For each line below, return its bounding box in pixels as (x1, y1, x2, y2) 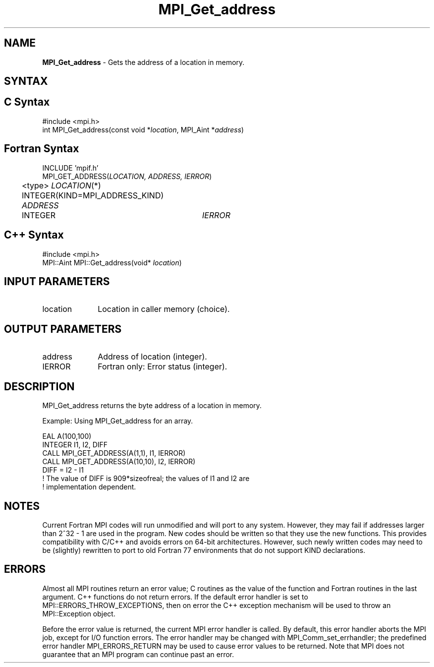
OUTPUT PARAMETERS (4, 322, 122, 335)
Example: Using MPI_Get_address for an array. (42, 417, 193, 425)
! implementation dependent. (42, 483, 136, 491)
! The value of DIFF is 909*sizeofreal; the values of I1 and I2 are (42, 474, 250, 483)
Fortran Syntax (4, 142, 79, 155)
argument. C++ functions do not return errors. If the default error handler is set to (42, 592, 308, 601)
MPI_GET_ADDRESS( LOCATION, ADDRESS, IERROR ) (42, 172, 212, 181)
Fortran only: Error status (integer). (98, 362, 227, 372)
